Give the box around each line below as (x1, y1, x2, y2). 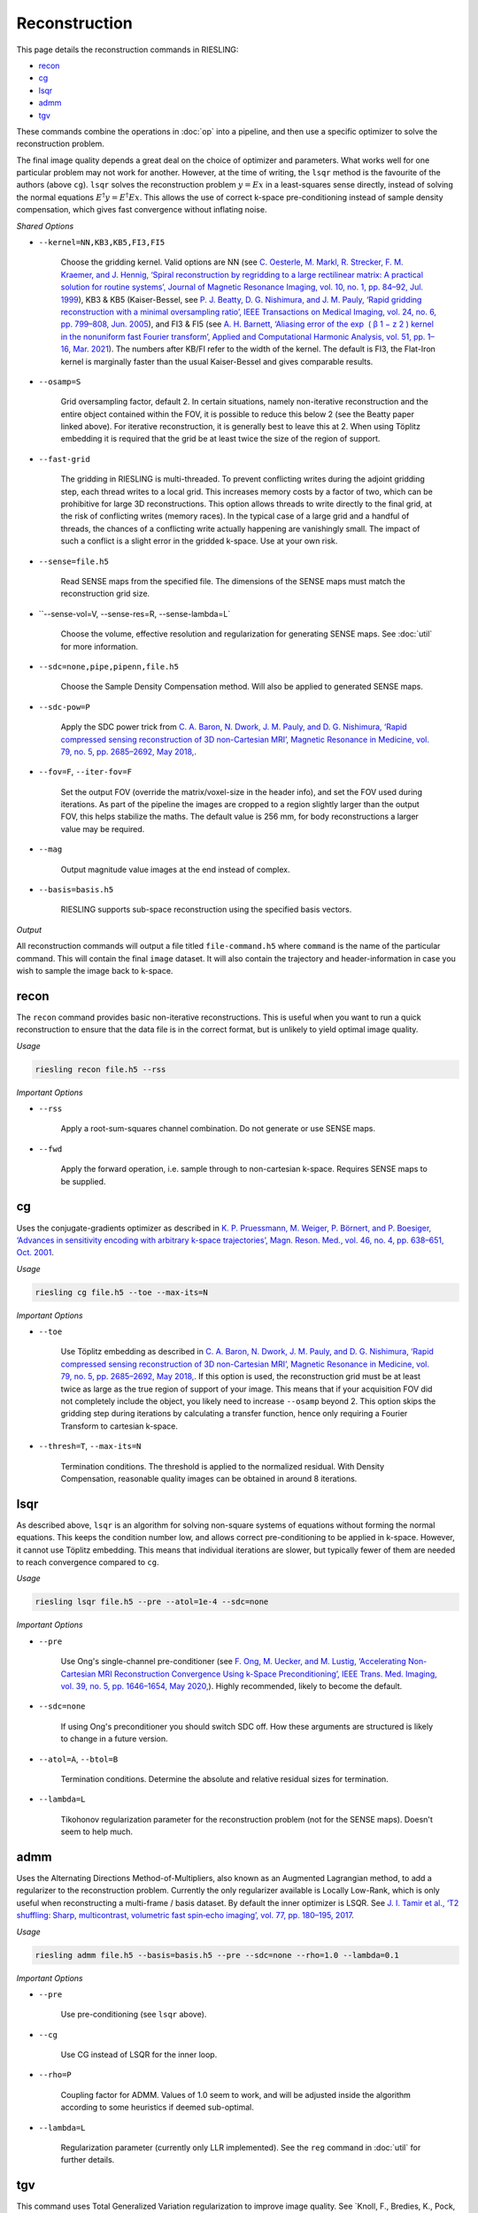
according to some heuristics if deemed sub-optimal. (60, 2102, 254, 2113)
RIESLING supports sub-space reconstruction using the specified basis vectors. (60, 904, 352, 915)
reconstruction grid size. (60, 589, 150, 599)
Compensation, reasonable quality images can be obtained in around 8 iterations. (60, 1473, 358, 1484)
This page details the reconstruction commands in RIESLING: (16, 44, 239, 55)
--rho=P (38, 2070, 73, 2080)
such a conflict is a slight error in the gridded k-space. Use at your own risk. (60, 536, 338, 546)
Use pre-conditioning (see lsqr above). (60, 2009, 207, 2020)
